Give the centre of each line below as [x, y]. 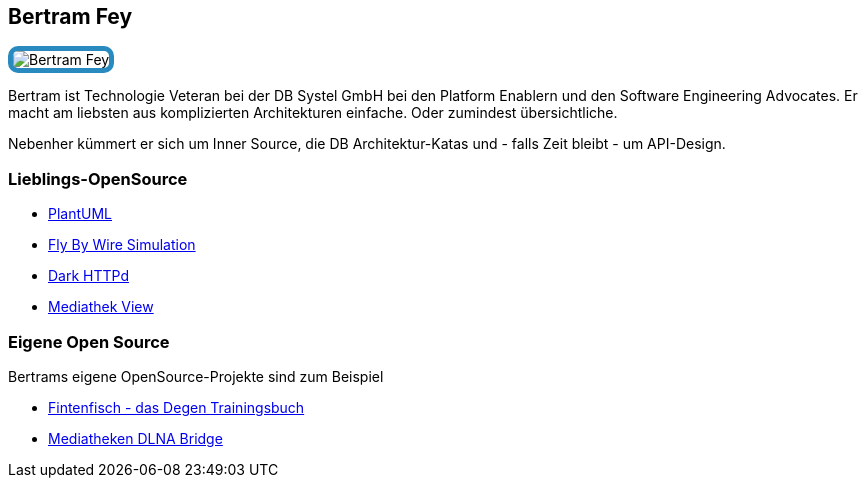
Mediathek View [101, 307]
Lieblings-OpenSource [98, 178]
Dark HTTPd [88, 276]
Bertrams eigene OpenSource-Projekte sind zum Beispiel [196, 376]
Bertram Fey [70, 16]
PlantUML [80, 214]
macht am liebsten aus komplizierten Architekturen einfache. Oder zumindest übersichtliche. [313, 113]
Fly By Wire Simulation [122, 245]
